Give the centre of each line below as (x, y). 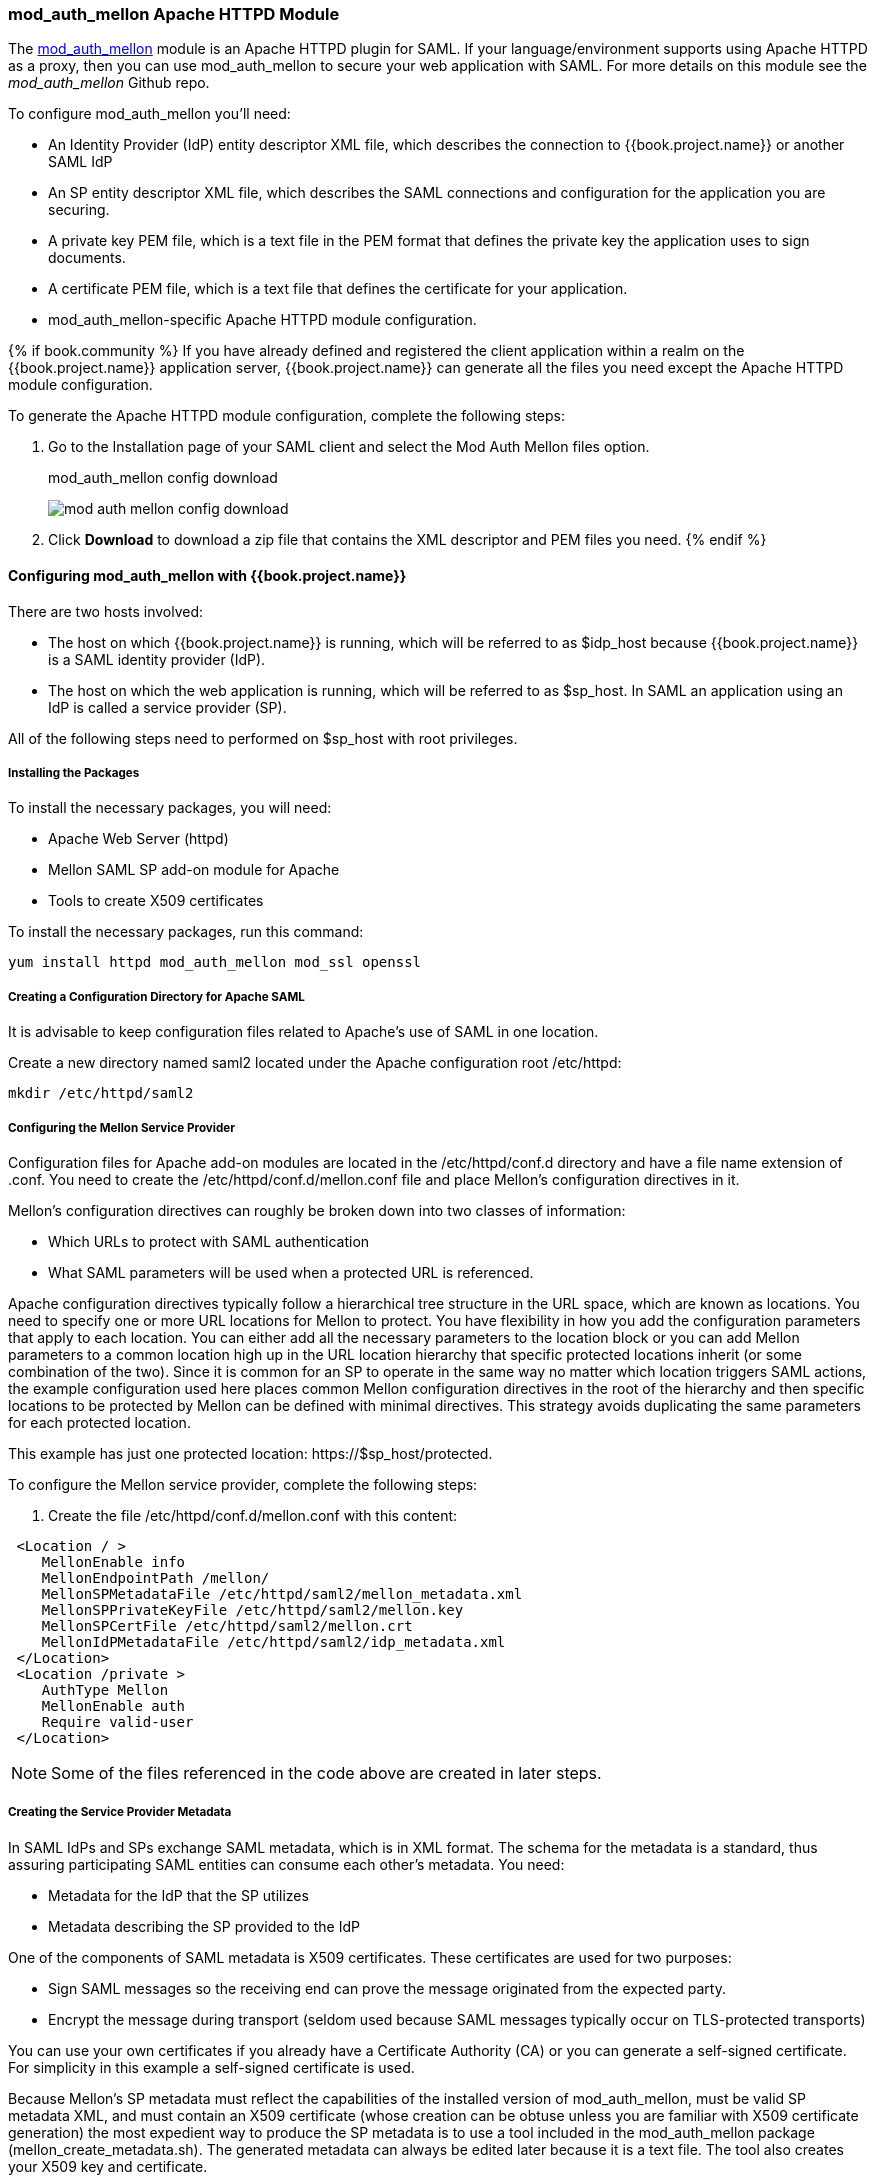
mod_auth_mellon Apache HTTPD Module (174, 14)
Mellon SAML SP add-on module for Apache (194, 870)
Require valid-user (117, 1721)
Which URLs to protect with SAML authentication (209, 1241)
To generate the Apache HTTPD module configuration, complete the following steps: (286, 416)
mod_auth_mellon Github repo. (109, 83)
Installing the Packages (74, 772)
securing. (79, 210)
